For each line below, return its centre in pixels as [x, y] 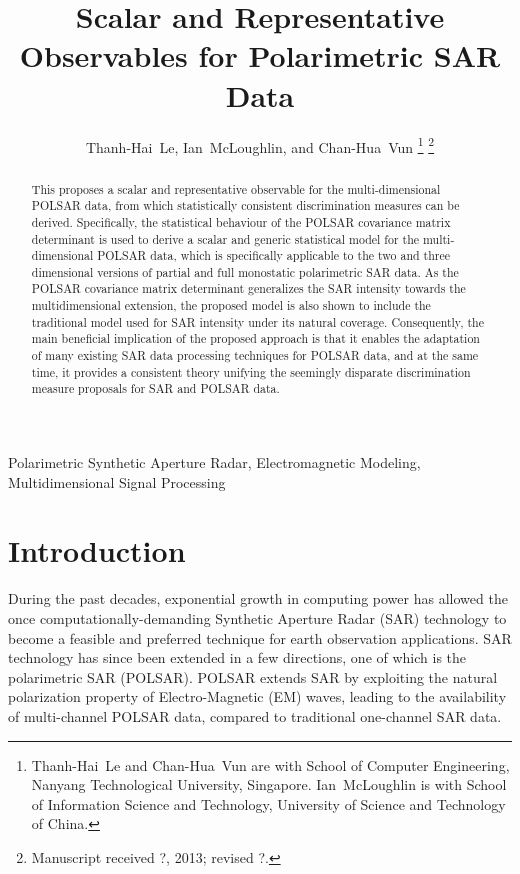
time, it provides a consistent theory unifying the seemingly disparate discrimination [251, 371]
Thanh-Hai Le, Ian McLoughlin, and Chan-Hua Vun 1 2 [260, 145]
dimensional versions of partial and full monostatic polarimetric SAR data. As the [245, 271]
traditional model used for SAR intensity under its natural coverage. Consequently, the [257, 321]
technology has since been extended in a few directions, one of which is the [237, 657]
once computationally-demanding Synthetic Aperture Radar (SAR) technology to [257, 617]
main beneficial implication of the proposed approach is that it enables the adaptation [255, 338]
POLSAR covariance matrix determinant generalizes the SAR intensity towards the [248, 288]
